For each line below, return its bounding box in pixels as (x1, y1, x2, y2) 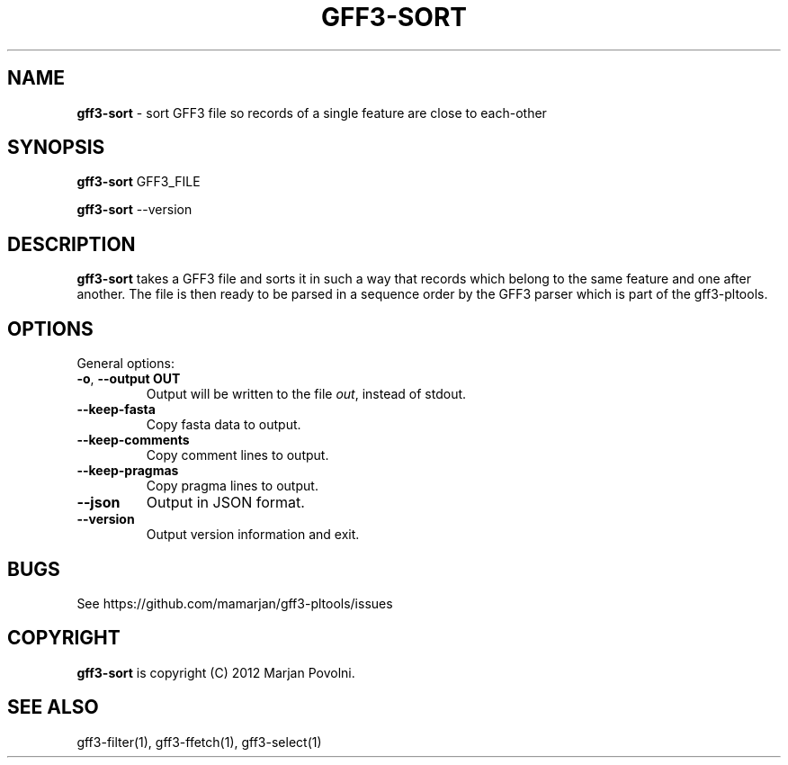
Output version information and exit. (146, 526, 360, 543)
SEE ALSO (7, 696, 99, 719)
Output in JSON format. (146, 493, 305, 512)
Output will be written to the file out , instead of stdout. (146, 386, 467, 402)
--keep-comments (76, 432, 190, 448)
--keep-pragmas (76, 463, 179, 479)
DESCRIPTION (7, 232, 136, 256)
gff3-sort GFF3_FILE (76, 174, 201, 190)
